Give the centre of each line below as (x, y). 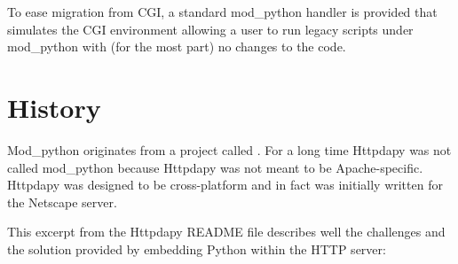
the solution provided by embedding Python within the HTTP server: (197, 248)
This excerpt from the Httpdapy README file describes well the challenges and (226, 232)
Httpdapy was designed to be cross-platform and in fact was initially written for (225, 185)
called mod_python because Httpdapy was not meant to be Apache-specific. (215, 167)
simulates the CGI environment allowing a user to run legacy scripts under (210, 29)
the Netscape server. (62, 202)
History (54, 107)
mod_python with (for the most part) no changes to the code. (177, 47)
